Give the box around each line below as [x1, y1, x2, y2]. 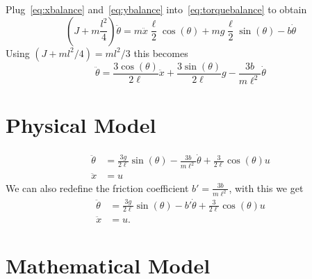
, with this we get [229, 180, 304, 195]
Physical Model [6, 111, 156, 139]
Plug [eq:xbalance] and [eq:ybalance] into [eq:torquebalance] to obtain [6, 2, 307, 16]
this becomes [133, 45, 188, 60]
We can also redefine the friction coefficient [6, 180, 189, 195]
